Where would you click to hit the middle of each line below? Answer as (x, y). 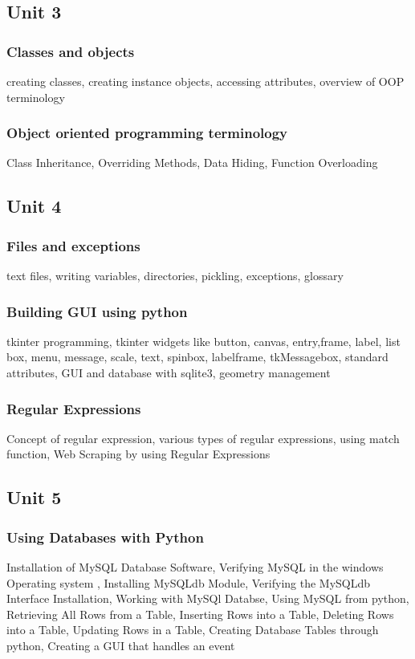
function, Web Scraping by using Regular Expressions (138, 454)
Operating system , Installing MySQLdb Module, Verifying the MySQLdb (189, 582)
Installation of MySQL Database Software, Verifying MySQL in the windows (195, 567)
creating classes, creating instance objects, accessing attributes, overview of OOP (205, 81)
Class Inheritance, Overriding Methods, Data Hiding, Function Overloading (192, 163)
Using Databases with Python (105, 537)
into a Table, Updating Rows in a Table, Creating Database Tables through (193, 630)
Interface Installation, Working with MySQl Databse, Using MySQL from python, (208, 598)
